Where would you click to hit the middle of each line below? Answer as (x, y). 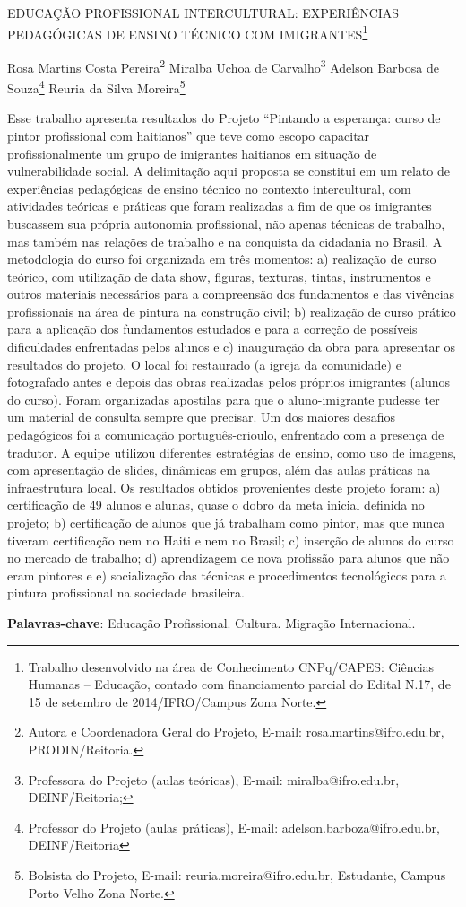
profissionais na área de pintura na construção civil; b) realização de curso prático (232, 311)
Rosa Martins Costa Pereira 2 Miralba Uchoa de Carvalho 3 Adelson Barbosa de (223, 65)
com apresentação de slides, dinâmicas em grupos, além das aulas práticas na (219, 470)
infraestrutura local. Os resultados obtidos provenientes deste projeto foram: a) (224, 487)
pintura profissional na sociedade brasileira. (126, 593)
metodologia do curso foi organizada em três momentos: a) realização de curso (222, 259)
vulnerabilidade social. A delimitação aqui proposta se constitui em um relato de (229, 171)
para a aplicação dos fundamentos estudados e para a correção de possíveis (212, 329)
